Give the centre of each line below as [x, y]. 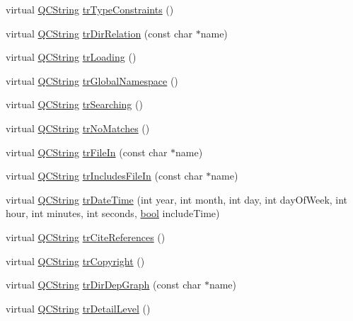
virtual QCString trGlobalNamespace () [92, 80]
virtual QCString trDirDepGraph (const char [104, 285]
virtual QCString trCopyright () [75, 261]
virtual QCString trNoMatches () [78, 128]
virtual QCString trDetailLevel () [78, 308]
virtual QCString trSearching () [74, 104]
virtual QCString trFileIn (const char [87, 152]
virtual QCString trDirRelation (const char [99, 33]
